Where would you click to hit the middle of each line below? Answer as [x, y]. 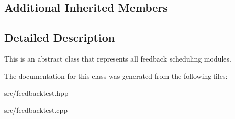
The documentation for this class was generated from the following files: [116, 76]
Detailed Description [60, 37]
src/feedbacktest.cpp [36, 110]
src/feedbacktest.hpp [36, 93]
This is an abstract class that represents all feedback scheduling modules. [118, 58]
